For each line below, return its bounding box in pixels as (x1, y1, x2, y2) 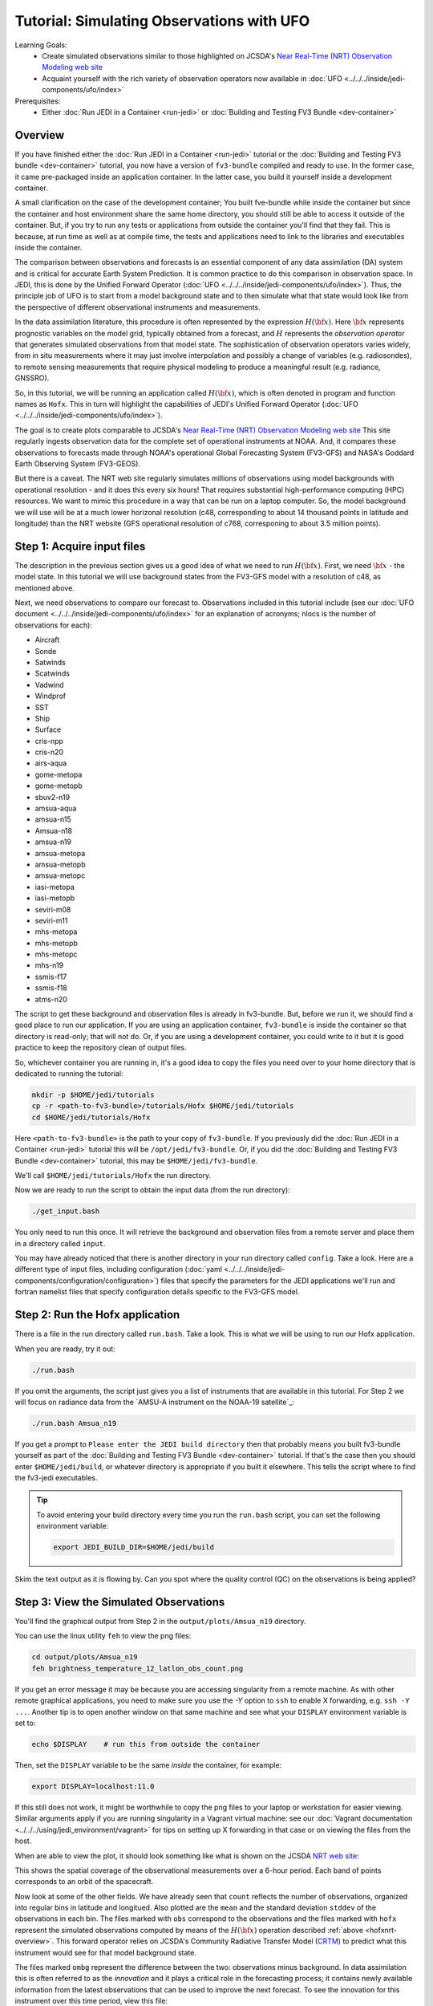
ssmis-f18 (34, 983, 67, 993)
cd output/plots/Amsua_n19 (31, 1653, 138, 1662)
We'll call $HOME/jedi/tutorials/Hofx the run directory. (14, 1170, 212, 1180)
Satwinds (34, 657, 66, 667)
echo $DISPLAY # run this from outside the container (31, 1740, 261, 1748)
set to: (14, 1718, 36, 1728)
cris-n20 (34, 747, 64, 757)
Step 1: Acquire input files (14, 539, 146, 553)
